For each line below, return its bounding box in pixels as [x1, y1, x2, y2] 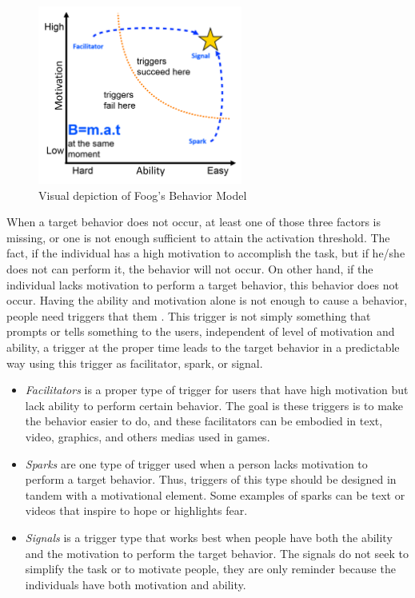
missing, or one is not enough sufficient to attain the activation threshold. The [6, 229, 390, 245]
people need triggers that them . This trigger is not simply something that [6, 307, 371, 324]
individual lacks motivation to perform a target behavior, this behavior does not [6, 276, 399, 293]
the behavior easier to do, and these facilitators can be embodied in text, [25, 413, 383, 429]
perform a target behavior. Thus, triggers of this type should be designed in [25, 471, 397, 488]
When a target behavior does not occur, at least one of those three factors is [6, 213, 381, 230]
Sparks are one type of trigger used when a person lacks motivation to [25, 455, 368, 472]
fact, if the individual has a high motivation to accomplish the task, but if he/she [6, 245, 405, 261]
